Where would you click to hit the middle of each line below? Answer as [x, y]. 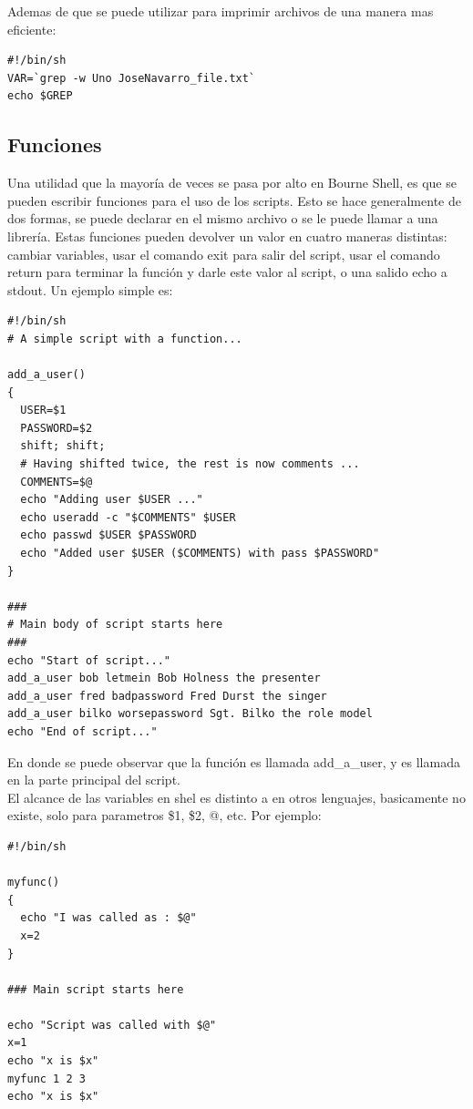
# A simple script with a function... [125, 339]
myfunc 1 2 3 [46, 1078]
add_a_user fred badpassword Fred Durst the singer [167, 696]
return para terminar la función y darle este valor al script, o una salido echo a [227, 272]
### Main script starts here [96, 989]
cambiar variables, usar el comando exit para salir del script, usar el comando [224, 254]
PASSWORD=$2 [57, 428]
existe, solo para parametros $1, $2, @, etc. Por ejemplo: [165, 815]
